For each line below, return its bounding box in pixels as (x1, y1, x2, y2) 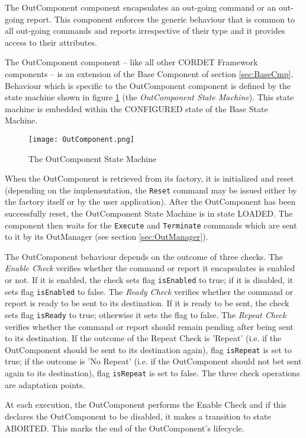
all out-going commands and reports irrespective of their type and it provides (5, 24, 285, 37)
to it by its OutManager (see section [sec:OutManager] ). (5, 230, 208, 243)
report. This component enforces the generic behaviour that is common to (27, 12, 295, 25)
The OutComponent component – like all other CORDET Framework (5, 56, 258, 68)
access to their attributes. (5, 36, 97, 48)
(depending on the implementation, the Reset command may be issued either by (5, 183, 297, 196)
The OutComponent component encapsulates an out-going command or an (5, 1, 276, 13)
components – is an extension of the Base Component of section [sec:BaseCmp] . (5, 67, 294, 80)
